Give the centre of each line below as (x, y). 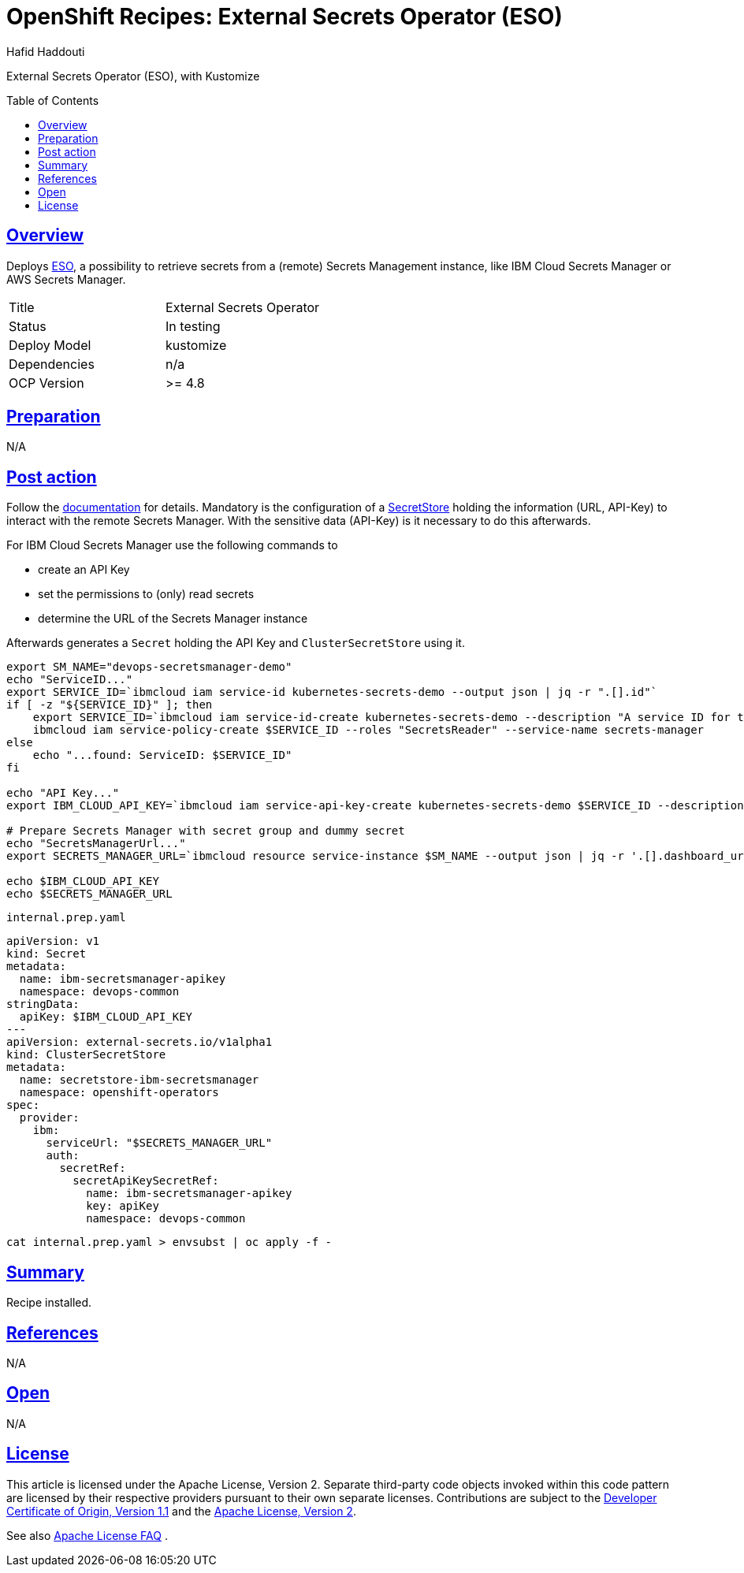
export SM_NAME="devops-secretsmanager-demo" (149, 667)
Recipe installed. (49, 1303)
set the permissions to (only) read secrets (146, 594)
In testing (193, 326)
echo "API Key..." (63, 793)
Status (28, 326)
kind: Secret (46, 954)
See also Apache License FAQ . (87, 1535)
